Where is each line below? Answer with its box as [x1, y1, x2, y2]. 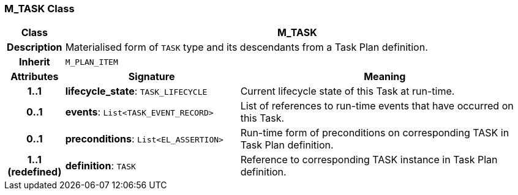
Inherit [18, 56, 50, 68]
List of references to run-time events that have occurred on [240, 100, 514, 112]
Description [7, 41, 62, 54]
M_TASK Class [4, 2, 75, 15]
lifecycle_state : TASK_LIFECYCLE [65, 85, 208, 98]
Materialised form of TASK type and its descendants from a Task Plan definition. [65, 41, 428, 54]
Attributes [10, 70, 59, 83]
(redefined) [7, 166, 62, 178]
